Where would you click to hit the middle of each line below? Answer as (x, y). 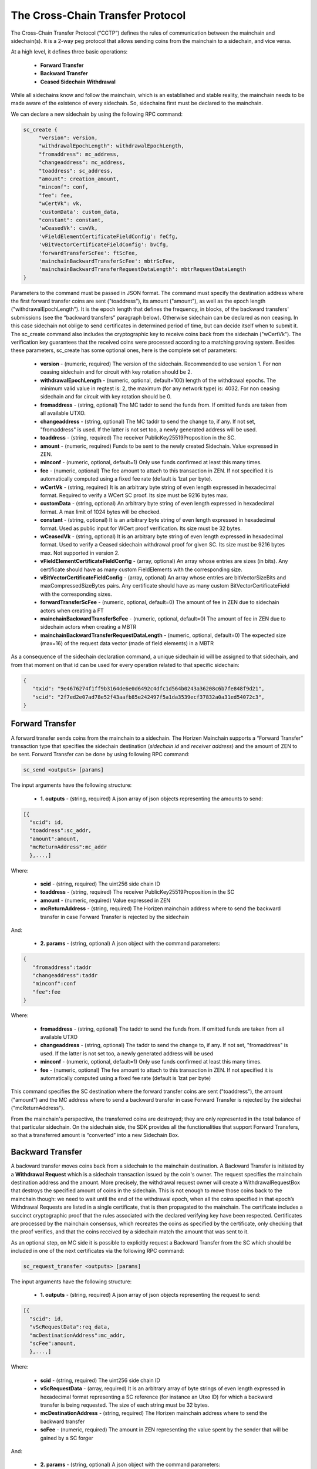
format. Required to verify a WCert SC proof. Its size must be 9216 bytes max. (134, 495)
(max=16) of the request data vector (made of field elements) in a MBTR (127, 643)
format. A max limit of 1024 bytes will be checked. (101, 512)
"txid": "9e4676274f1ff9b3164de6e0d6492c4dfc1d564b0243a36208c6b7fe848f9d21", (149, 689)
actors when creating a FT (72, 611)
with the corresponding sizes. (76, 594)
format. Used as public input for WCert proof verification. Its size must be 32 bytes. (141, 528)
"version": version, (68, 138)
